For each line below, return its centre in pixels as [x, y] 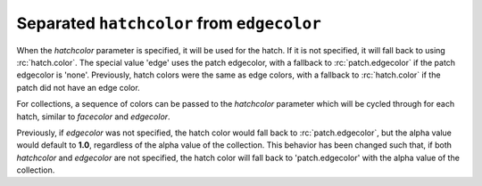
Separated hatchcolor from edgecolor [169, 23]
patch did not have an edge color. [78, 87]
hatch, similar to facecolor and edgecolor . [93, 117]
